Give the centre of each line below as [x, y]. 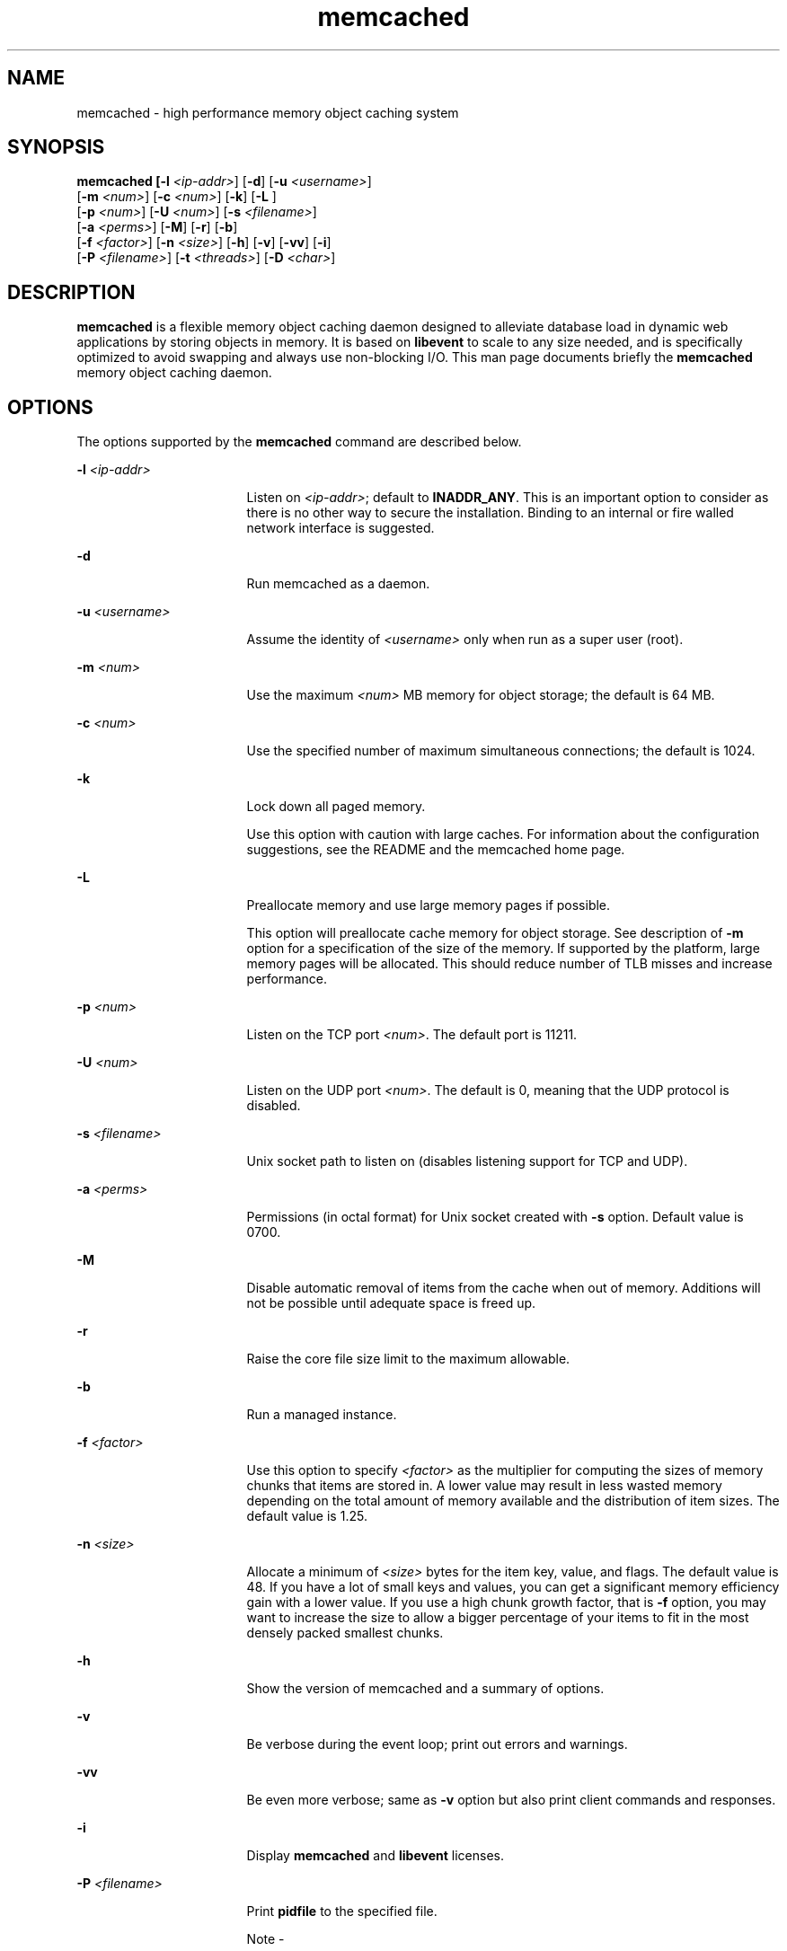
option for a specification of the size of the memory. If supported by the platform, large [503, 949]
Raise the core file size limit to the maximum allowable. [408, 1359]
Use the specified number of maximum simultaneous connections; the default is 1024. [501, 751]
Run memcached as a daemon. [338, 584]
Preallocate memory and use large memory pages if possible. [429, 905]
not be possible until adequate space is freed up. [391, 1303]
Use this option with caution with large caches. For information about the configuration [503, 834]
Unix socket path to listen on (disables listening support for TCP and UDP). [467, 1161]
